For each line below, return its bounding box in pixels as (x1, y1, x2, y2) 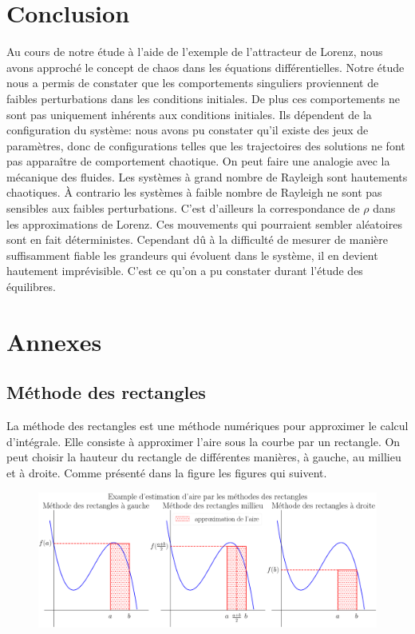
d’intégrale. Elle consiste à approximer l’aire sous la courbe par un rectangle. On (6, 433, 401, 449)
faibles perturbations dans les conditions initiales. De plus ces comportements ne (6, 90, 400, 106)
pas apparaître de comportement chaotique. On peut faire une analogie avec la (6, 153, 390, 169)
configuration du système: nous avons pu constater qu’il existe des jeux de (6, 122, 369, 138)
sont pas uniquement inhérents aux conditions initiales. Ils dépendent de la (6, 106, 372, 122)
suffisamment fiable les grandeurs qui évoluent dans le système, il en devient (6, 246, 378, 263)
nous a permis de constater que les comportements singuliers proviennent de (6, 74, 379, 91)
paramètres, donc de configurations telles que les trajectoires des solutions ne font (6, 137, 405, 154)
